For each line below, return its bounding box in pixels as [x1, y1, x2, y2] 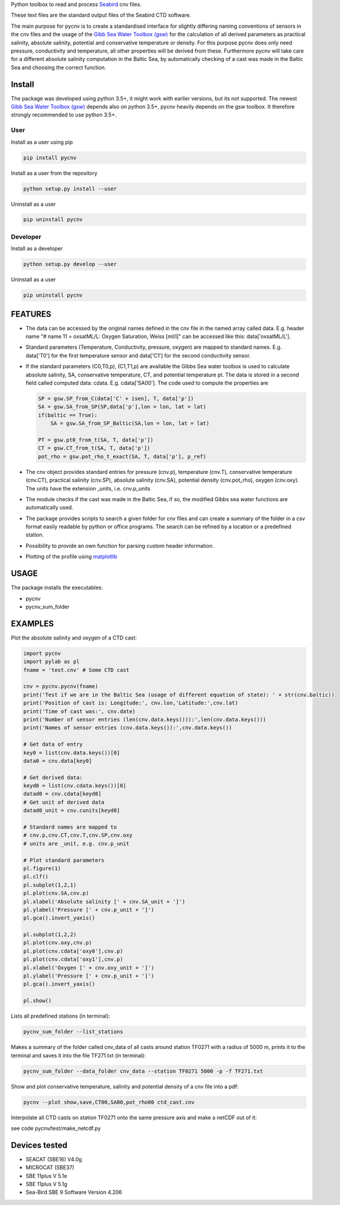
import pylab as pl [23, 658, 80, 665]
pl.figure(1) [23, 865, 61, 872]
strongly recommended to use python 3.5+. [11, 111, 117, 118]
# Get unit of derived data [23, 798, 104, 806]
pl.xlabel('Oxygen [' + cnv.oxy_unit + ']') [23, 964, 155, 971]
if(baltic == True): [38, 411, 97, 418]
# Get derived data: [23, 774, 83, 781]
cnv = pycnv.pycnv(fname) [23, 683, 99, 690]
